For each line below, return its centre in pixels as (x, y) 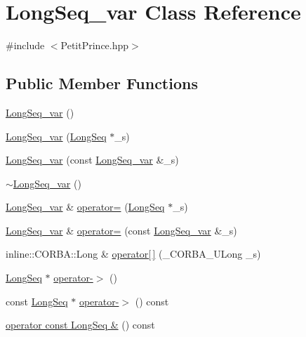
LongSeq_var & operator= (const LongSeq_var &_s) (121, 230)
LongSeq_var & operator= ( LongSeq (85, 207)
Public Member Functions (102, 83)
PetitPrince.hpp (95, 45)
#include (25, 45)
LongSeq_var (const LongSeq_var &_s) (92, 160)
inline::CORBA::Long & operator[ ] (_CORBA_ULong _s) (133, 254)
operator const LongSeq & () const (80, 325)
